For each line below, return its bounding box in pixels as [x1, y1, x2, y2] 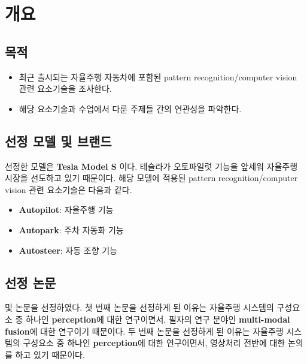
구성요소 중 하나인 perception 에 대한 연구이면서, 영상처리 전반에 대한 [23, 336, 285, 349]
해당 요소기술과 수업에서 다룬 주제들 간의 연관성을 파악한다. [19, 102, 242, 115]
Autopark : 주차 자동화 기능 [19, 223, 124, 236]
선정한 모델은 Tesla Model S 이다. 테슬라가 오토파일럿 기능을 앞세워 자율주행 [5, 160, 298, 172]
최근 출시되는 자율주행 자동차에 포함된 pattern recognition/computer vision [19, 70, 297, 83]
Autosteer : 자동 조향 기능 [19, 243, 117, 256]
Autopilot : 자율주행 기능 [19, 203, 114, 216]
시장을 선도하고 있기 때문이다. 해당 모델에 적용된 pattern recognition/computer [5, 172, 298, 184]
